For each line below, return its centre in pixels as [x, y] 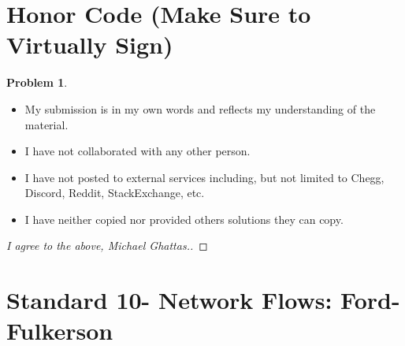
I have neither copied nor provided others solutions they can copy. [184, 219]
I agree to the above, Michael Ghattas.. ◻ [107, 246]
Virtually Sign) [90, 45]
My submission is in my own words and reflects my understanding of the [200, 108]
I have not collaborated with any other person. [137, 151]
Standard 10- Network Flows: [169, 300]
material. [46, 124]
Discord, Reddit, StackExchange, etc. [115, 193]
